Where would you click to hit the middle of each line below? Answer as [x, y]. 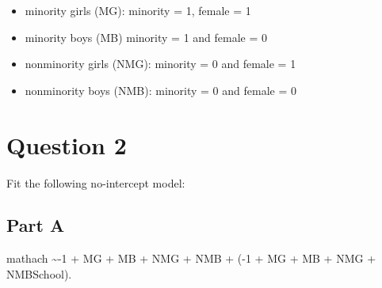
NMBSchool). [39, 273]
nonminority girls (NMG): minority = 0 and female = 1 [160, 64]
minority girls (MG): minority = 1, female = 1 [138, 10]
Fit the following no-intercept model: [96, 182]
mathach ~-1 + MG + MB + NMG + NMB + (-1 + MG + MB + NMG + [191, 258]
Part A [36, 225]
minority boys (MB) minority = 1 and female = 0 [146, 37]
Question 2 [67, 144]
